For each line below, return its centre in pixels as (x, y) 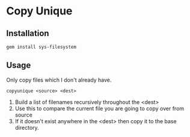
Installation (28, 33)
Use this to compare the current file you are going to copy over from (100, 108)
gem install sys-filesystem (41, 47)
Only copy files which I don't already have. (59, 80)
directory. (27, 127)
